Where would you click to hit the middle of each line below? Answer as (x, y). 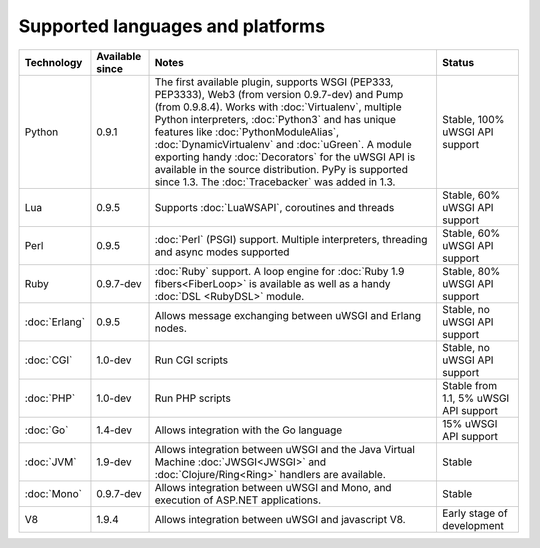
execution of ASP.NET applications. (238, 500)
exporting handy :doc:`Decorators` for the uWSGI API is (285, 157)
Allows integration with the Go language (248, 430)
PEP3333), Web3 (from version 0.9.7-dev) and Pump (279, 94)
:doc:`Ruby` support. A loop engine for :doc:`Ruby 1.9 (279, 271)
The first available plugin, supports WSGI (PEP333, (274, 82)
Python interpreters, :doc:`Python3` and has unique (275, 119)
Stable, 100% (473, 119)
